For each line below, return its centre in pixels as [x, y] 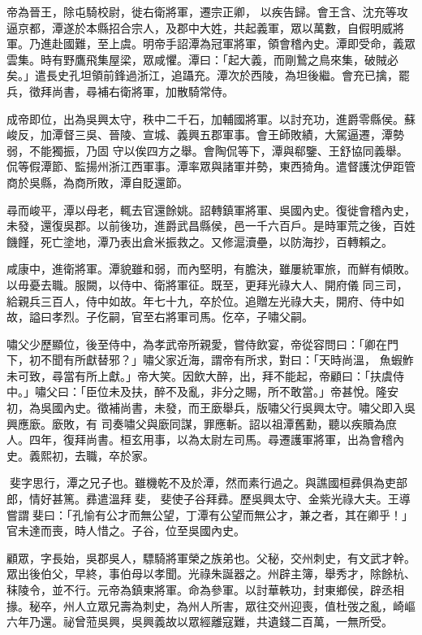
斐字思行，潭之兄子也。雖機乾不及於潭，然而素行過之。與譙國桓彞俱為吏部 [208, 483]
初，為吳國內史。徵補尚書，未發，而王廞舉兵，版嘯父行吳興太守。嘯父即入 [205, 408]
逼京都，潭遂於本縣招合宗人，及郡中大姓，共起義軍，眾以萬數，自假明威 [200, 27]
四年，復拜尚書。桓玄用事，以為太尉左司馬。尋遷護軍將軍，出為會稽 [211, 439]
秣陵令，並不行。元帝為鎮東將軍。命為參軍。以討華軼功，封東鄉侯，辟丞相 [205, 589]
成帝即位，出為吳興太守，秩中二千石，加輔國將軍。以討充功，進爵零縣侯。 [205, 118]
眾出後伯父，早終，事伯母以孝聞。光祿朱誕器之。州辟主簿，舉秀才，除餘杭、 [211, 574]
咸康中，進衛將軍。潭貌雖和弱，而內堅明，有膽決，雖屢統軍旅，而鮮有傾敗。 [211, 269]
